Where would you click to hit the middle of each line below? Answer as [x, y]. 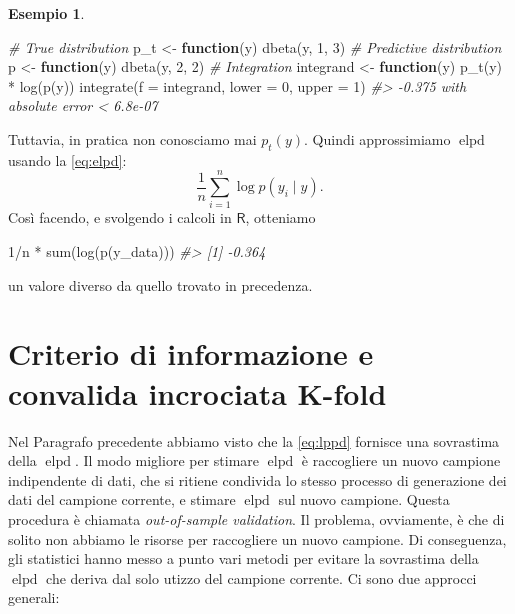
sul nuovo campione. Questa [364, 499]
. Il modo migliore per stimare [167, 460]
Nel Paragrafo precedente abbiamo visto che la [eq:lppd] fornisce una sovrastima [254, 440]
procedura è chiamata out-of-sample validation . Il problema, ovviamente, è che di [256, 518]
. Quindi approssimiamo [377, 138]
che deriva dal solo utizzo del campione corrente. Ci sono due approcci [261, 577]
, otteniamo [280, 217]
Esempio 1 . [46, 13]
